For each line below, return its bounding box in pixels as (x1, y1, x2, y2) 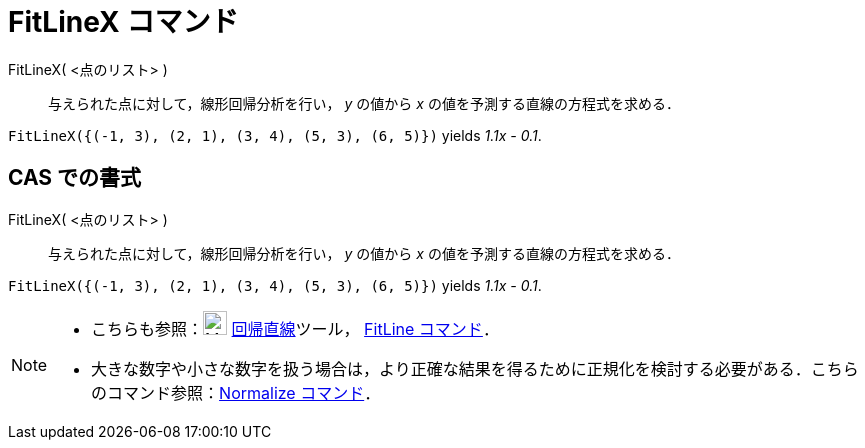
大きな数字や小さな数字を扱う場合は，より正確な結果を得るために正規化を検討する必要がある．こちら (91, 358, 859, 379)
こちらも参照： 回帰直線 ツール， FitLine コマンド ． (91, 318, 499, 339)
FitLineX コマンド (8, 5, 239, 39)
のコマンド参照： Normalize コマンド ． (91, 382, 381, 403)
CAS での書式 (8, 165, 142, 191)
